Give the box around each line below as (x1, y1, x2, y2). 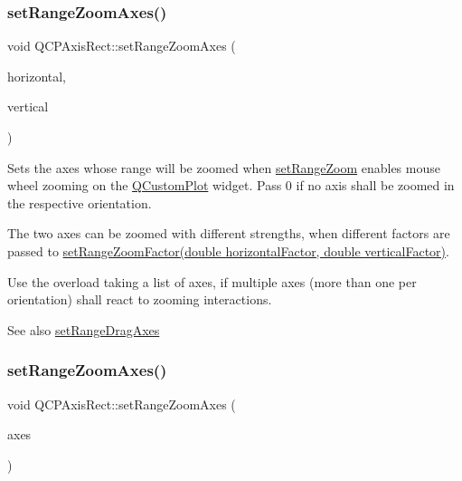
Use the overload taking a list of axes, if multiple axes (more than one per (7, 272, 417, 291)
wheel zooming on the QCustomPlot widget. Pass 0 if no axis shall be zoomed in (7, 176, 455, 195)
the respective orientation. (7, 193, 152, 212)
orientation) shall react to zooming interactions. (7, 290, 272, 309)
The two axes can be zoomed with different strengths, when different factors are (7, 224, 450, 243)
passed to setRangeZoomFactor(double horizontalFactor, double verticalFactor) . (7, 241, 449, 260)
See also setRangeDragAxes (7, 320, 160, 339)
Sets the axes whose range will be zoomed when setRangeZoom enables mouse (7, 158, 440, 177)
